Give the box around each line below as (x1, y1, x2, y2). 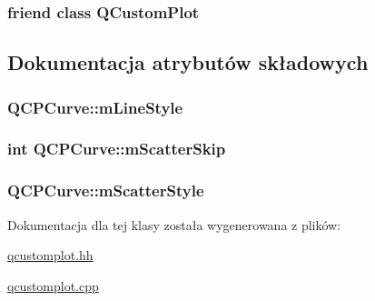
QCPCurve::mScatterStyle (7, 179, 204, 202)
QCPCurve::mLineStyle (7, 95, 183, 118)
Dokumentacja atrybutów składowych (7, 48, 369, 76)
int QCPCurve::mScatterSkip (7, 137, 226, 160)
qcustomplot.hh (7, 246, 94, 265)
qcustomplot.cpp (7, 276, 99, 295)
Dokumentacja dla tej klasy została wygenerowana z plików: (7, 215, 341, 234)
